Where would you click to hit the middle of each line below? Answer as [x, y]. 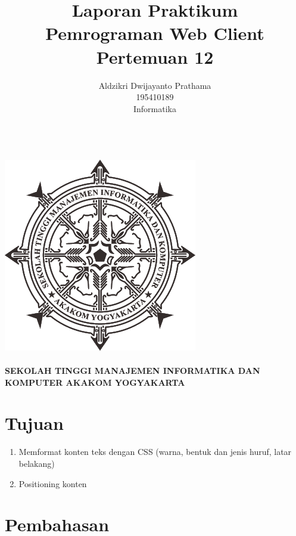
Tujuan [34, 423]
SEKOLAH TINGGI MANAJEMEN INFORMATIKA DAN [133, 371]
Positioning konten [53, 483]
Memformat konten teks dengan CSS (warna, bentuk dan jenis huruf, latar [155, 452]
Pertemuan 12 [155, 56]
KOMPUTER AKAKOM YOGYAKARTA [95, 382]
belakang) [37, 463]
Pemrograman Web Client [155, 33]
